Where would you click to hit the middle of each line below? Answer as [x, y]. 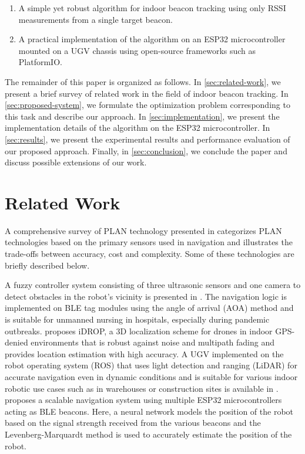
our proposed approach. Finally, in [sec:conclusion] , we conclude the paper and [146, 150]
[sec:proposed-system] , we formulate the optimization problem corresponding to [148, 105]
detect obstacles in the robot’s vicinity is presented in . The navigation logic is [146, 296]
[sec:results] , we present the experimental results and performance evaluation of [148, 139]
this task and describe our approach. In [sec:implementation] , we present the [142, 116]
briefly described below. [47, 265]
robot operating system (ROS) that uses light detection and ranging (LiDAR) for [151, 365]
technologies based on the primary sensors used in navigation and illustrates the [149, 242]
